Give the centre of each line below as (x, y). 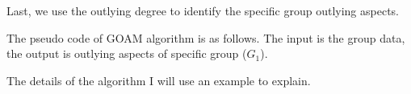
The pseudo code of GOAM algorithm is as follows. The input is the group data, (206, 37)
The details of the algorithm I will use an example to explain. (159, 80)
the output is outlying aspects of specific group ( (127, 53)
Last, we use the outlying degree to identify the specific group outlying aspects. (203, 10)
